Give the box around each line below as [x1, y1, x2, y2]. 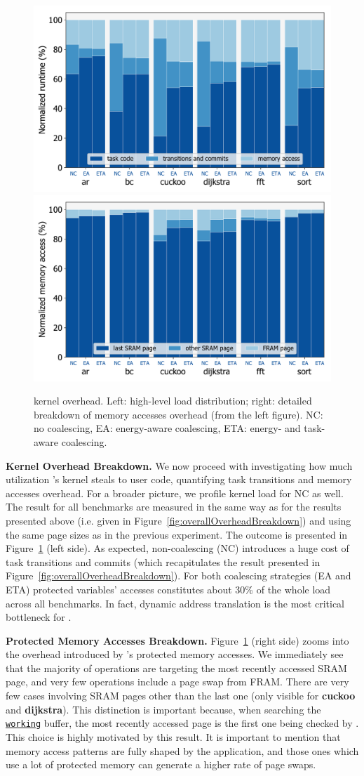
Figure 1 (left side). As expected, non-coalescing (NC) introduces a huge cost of [6, 541, 349, 555]
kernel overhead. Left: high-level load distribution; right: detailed [34, 393, 312, 408]
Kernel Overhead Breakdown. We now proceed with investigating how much [6, 458, 353, 473]
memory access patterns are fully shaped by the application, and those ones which [6, 743, 359, 758]
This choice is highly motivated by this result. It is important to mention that [6, 729, 341, 744]
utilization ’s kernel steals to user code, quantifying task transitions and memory [6, 472, 352, 487]
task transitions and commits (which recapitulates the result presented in [6, 554, 321, 569]
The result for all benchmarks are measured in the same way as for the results [6, 499, 342, 514]
